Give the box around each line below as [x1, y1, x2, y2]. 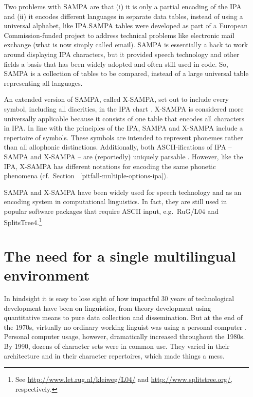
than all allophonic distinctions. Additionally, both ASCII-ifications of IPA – [4, 142, 232, 152]
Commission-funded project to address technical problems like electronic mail [4, 30, 235, 40]
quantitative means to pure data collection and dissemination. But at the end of [4, 312, 243, 322]
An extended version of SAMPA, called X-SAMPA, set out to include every [4, 94, 229, 104]
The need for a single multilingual [4, 246, 236, 265]
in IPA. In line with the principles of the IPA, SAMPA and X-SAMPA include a [4, 123, 243, 133]
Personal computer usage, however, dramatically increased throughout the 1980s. [4, 331, 245, 341]
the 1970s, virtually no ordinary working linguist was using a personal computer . [4, 321, 247, 332]
